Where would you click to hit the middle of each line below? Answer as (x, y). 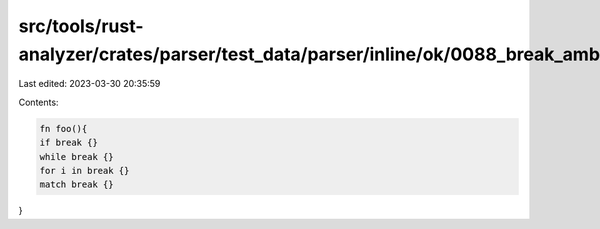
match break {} (76, 184)
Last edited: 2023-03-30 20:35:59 (89, 84)
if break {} (69, 143)
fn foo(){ (63, 128)
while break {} (76, 156)
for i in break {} (84, 170)
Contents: (38, 102)
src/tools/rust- (81, 26)
